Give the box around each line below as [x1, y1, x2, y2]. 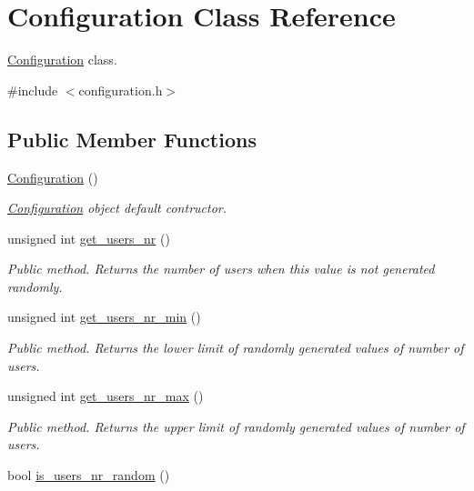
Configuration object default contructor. [7, 198, 227, 217]
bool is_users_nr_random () [7, 466, 170, 485]
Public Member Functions [7, 125, 257, 153]
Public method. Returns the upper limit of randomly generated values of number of [7, 416, 465, 436]
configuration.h [78, 80, 163, 99]
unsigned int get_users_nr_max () [7, 386, 204, 406]
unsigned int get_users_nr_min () [7, 307, 201, 326]
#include [7, 80, 58, 99]
